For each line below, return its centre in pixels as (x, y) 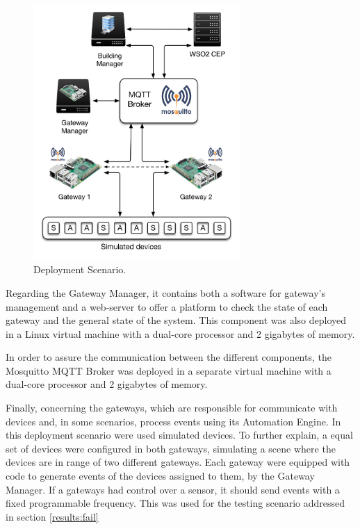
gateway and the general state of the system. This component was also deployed (176, 320)
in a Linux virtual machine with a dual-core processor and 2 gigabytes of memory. (180, 333)
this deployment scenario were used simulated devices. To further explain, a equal (179, 435)
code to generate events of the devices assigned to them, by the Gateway (160, 476)
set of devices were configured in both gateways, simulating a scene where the (171, 448)
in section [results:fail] (52, 516)
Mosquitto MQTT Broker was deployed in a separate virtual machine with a (169, 370)
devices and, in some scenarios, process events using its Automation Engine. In (173, 421)
